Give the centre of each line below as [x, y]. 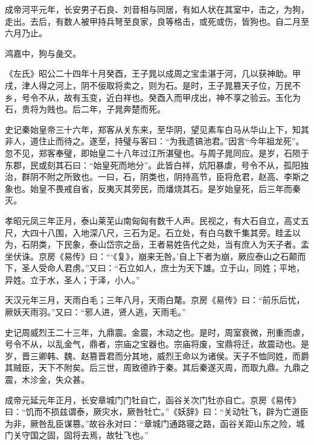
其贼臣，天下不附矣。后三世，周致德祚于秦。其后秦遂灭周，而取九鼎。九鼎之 [157, 367]
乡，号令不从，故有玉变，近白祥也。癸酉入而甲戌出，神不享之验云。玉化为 [153, 97]
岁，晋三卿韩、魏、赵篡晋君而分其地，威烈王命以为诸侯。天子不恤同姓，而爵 [157, 355]
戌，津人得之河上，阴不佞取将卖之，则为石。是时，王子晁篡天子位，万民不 [153, 85]
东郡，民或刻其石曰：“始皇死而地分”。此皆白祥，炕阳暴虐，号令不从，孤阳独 [157, 165]
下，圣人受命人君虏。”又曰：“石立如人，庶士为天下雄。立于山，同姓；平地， [155, 268]
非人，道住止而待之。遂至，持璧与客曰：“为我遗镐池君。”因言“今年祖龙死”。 [155, 141]
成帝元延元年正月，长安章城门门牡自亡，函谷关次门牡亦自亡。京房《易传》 [153, 399]
